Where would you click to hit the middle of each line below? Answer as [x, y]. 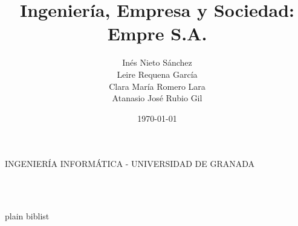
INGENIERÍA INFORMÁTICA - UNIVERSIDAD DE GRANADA [130, 164]
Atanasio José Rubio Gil [157, 98]
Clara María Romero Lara [157, 86]
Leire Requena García [157, 74]
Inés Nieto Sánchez [157, 62]
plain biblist [27, 216]
